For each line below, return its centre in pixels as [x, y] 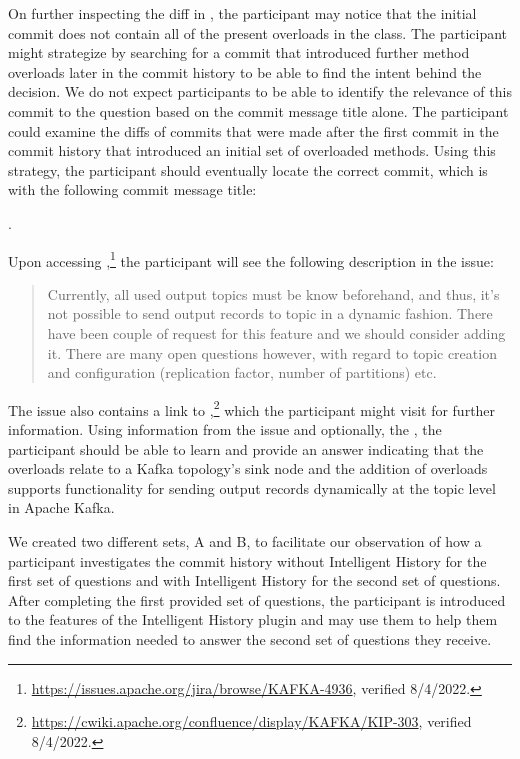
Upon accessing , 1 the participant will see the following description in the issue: [251, 259]
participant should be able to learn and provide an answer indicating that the [246, 448]
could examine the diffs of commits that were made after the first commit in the [253, 130]
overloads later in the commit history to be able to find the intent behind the [245, 71]
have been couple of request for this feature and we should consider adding [276, 332]
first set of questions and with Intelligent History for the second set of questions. [254, 580]
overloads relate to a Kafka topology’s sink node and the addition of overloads [248, 468]
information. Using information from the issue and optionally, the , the [225, 429]
